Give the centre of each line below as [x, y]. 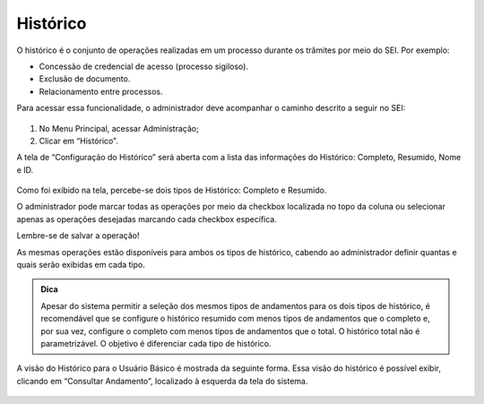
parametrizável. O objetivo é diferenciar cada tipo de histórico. [156, 343]
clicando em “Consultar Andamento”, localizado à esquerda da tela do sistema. [162, 381]
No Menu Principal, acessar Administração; [119, 128]
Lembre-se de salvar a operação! [78, 236]
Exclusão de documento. [85, 79]
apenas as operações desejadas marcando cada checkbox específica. [147, 219]
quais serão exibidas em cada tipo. [81, 265]
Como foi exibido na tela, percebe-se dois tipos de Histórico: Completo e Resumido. [172, 190]
